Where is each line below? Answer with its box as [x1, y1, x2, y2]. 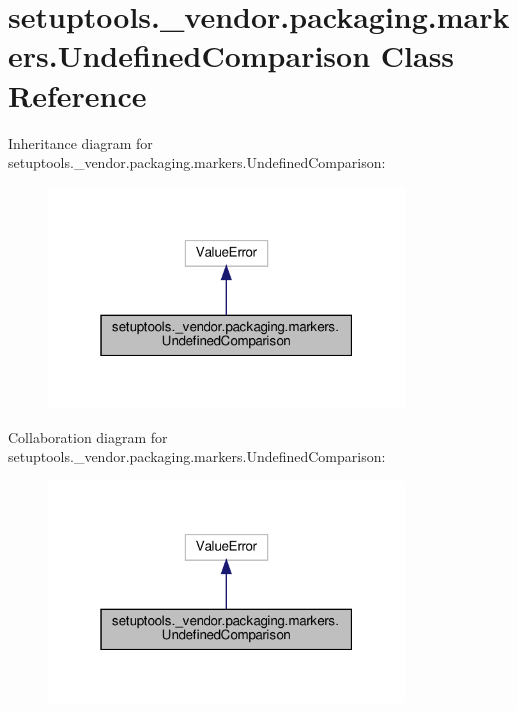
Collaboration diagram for [8, 426, 168, 447]
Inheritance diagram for [8, 132, 153, 153]
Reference [8, 74, 147, 115]
